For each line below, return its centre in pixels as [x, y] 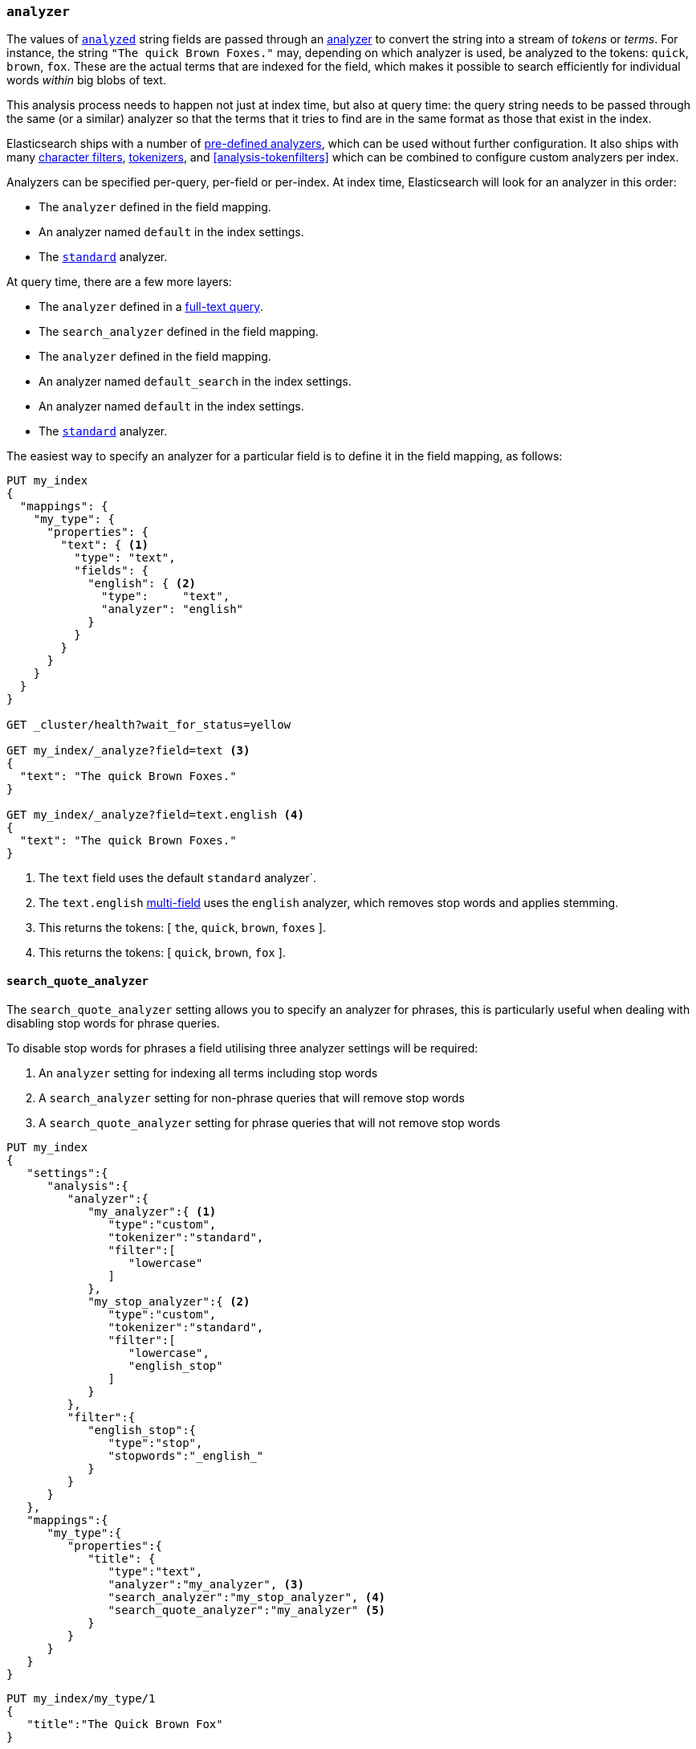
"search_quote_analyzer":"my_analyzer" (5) [247, 1610]
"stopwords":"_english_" [186, 1455]
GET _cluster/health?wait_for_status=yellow [149, 725]
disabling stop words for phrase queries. [113, 1023]
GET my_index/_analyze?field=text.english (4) [155, 815]
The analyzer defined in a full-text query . [151, 307]
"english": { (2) [142, 584]
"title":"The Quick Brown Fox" [125, 1724]
